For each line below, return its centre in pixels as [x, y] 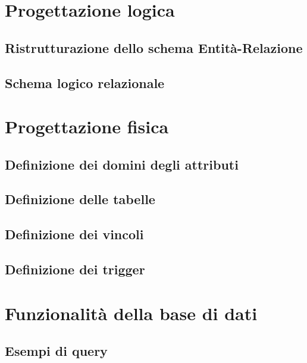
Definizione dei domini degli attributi [122, 164]
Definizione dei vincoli [74, 234]
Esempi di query [56, 351]
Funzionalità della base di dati [131, 313]
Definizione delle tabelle [80, 199]
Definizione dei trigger [75, 269]
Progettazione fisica [87, 126]
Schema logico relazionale [85, 82]
